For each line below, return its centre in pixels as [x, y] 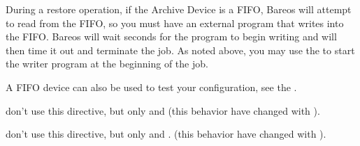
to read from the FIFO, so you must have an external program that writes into [175, 23]
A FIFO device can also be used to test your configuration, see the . [151, 87]
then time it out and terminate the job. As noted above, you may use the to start [180, 50]
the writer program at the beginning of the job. [107, 64]
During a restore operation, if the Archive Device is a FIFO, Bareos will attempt [179, 9]
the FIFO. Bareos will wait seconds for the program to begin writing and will [171, 36]
